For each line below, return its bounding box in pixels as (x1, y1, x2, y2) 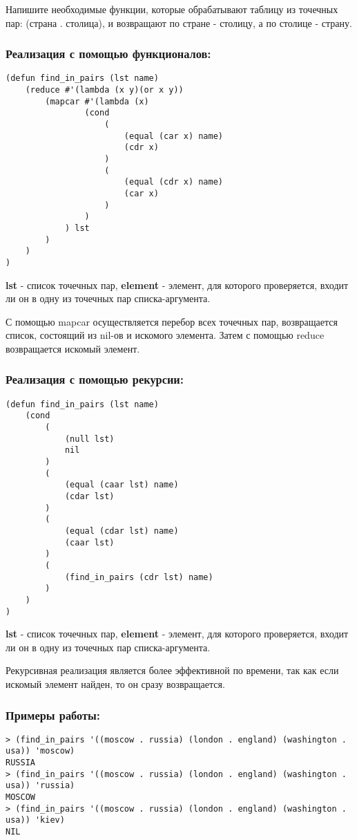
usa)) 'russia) (6, 781, 75, 791)
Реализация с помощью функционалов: (6, 45, 211, 62)
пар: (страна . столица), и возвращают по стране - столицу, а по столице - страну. (6, 15, 352, 30)
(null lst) (64, 433, 115, 444)
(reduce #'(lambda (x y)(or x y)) (25, 85, 184, 95)
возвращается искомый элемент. (6, 341, 140, 355)
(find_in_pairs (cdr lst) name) (64, 572, 213, 582)
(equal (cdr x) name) (124, 177, 223, 187)
